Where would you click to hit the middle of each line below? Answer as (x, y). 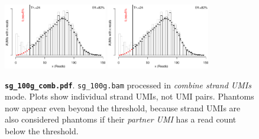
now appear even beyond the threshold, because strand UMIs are (123, 107)
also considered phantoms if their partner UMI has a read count (121, 119)
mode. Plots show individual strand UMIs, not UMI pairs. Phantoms (129, 96)
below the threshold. (42, 130)
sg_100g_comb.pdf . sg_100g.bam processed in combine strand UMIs (128, 85)
